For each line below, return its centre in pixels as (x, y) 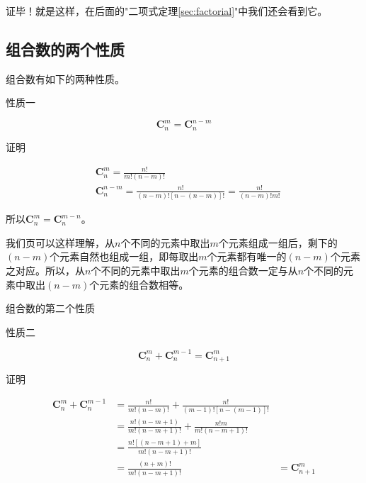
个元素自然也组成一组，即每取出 (124, 256)
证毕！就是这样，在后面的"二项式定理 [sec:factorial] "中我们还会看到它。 (167, 11)
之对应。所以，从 (45, 271)
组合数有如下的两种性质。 (65, 78)
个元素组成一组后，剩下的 (278, 242)
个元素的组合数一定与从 (243, 271)
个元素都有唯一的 (247, 256)
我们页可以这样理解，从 (60, 242)
